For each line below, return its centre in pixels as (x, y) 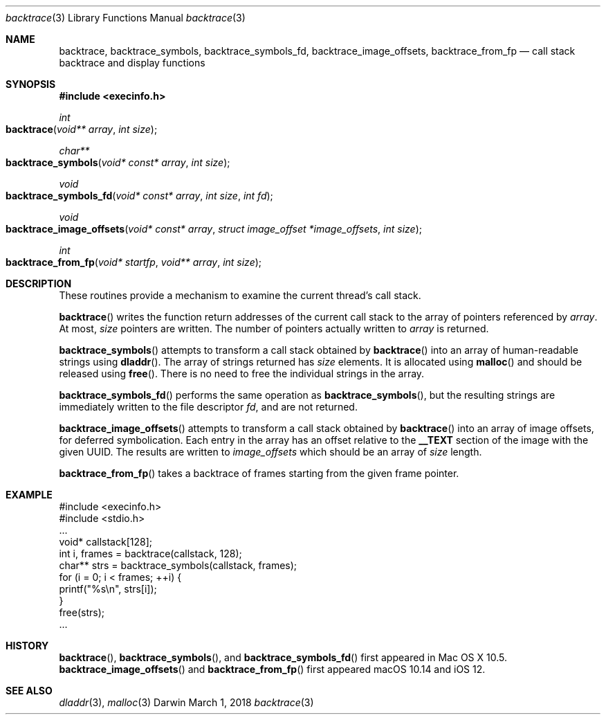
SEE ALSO (29, 691)
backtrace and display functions (132, 63)
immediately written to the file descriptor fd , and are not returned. (208, 407)
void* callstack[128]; (105, 542)
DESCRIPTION (39, 283)
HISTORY (27, 646)
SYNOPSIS (31, 84)
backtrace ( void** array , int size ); (82, 129)
